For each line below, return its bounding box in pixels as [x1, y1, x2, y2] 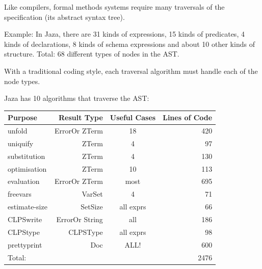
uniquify [8, 138, 34, 148]
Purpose [8, 112, 37, 123]
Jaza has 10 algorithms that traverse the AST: [4, 93, 149, 103]
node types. [4, 75, 40, 86]
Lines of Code [163, 112, 213, 123]
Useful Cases [110, 112, 156, 123]
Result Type [58, 112, 103, 123]
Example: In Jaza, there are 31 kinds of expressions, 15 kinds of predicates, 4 [4, 29, 245, 39]
